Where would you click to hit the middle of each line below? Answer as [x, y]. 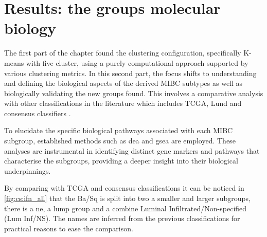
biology [30, 28]
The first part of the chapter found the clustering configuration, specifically [123, 53]
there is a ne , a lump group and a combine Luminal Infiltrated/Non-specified [126, 208]
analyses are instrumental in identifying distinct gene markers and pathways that [132, 150]
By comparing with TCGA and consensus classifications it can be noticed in [124, 188]
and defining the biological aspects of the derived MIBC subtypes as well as [123, 83]
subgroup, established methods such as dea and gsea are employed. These [120, 141]
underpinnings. [28, 170]
